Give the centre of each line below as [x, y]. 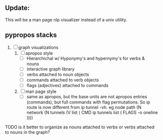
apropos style [39, 53]
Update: [17, 8]
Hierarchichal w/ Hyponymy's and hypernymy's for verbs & [86, 58]
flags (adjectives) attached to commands [67, 85]
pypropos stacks [31, 35]
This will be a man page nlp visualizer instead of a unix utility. [66, 19]
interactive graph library [50, 69]
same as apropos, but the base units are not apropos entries [87, 96]
